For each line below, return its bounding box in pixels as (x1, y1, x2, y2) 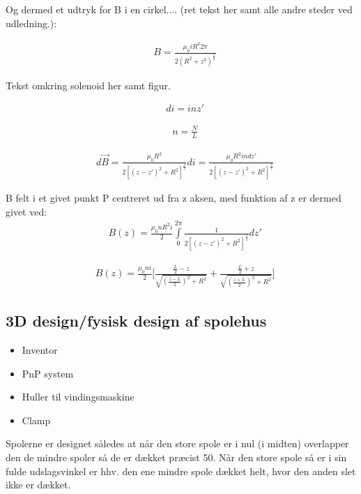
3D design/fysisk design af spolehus (6, 310, 267, 331)
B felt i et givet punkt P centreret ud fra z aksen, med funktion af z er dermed (6, 190, 341, 205)
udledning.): (6, 15, 57, 30)
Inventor (22, 343, 58, 357)
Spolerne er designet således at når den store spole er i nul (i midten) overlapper (6, 436, 349, 451)
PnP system (22, 366, 74, 380)
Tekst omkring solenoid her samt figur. (6, 77, 171, 92)
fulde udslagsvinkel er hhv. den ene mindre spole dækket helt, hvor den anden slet (6, 463, 356, 478)
